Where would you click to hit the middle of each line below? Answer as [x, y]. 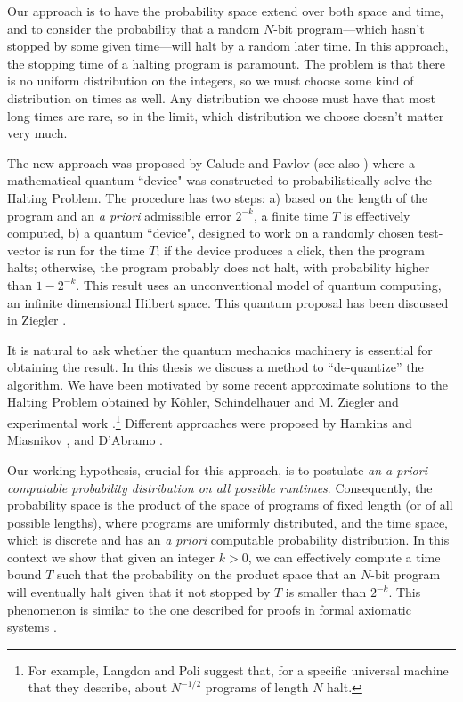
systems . [32, 627]
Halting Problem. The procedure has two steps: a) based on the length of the [218, 197]
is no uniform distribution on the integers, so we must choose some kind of [211, 81]
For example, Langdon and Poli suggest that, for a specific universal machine [238, 670]
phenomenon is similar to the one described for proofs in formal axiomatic [209, 609]
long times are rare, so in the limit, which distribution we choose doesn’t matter [226, 115]
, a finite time [291, 215]
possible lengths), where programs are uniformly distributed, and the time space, [227, 522]
